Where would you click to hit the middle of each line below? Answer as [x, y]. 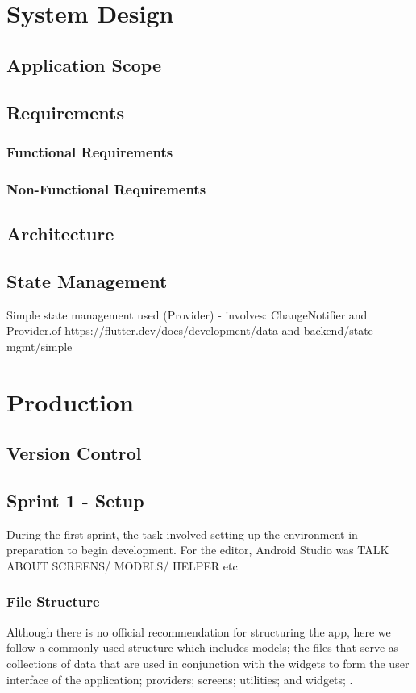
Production [70, 401]
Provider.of [34, 330]
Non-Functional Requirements [106, 188]
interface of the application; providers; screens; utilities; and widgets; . [180, 679]
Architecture [60, 234]
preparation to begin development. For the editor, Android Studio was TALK [198, 550]
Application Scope [84, 64]
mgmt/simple [40, 346]
